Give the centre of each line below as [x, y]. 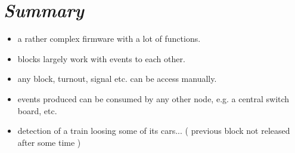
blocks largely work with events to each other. [101, 58]
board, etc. [37, 110]
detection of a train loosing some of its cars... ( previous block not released [154, 131]
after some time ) [49, 142]
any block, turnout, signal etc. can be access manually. [117, 79]
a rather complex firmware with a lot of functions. [109, 39]
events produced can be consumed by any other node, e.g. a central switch [153, 98]
